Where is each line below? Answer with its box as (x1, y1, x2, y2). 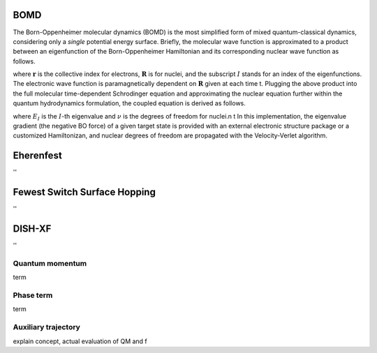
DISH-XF (13, 223, 52, 235)
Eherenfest (13, 150, 62, 162)
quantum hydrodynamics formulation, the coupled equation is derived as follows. (13, 99, 246, 107)
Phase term (13, 290, 53, 300)
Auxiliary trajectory (13, 322, 80, 332)
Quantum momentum (13, 258, 87, 268)
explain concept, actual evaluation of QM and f (13, 337, 148, 345)
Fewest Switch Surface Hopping (13, 186, 156, 198)
